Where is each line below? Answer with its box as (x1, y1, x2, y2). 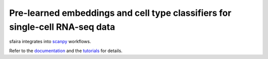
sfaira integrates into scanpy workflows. (9, 39, 91, 45)
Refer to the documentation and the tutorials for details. (9, 48, 123, 54)
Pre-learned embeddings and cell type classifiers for (9, 7, 232, 18)
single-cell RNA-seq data (9, 21, 115, 32)
